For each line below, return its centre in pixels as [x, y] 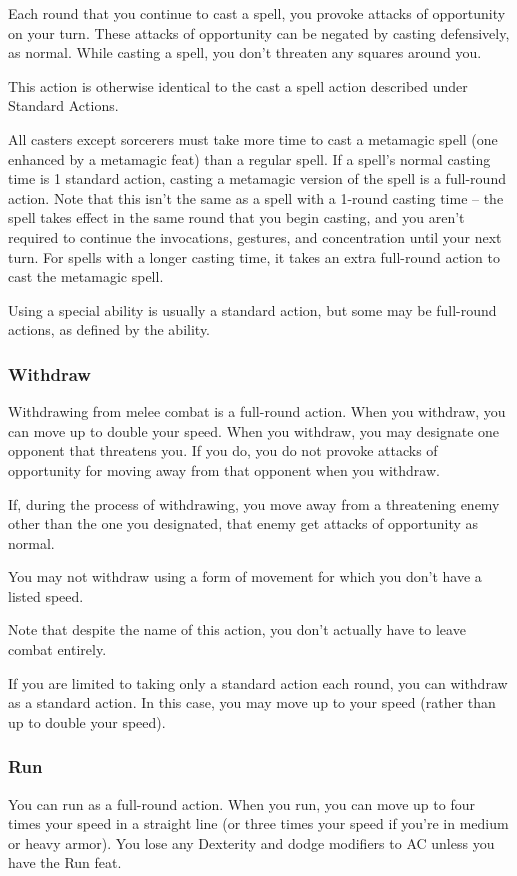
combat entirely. [57, 649]
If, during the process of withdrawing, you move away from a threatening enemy [254, 503]
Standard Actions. [63, 105]
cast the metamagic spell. [86, 276]
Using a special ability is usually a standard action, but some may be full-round [252, 309]
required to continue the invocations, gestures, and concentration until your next [255, 236]
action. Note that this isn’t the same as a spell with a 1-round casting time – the [256, 197]
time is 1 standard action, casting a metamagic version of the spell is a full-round [257, 178]
